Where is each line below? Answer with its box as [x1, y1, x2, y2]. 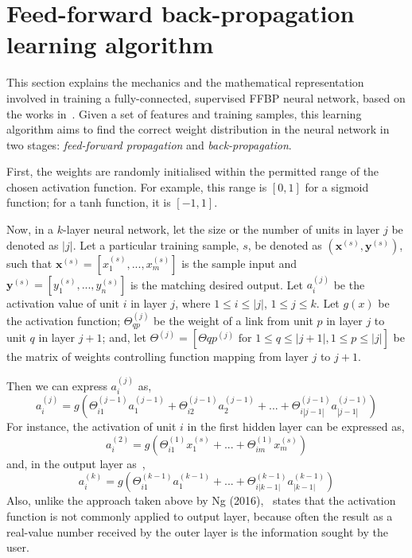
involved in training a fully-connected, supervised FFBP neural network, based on [6, 89, 406, 106]
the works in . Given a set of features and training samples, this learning [6, 105, 362, 122]
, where [175, 295, 211, 312]
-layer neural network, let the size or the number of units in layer [63, 221, 380, 238]
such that [6, 254, 52, 271]
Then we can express [6, 377, 107, 393]
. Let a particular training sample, [72, 236, 239, 253]
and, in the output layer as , [6, 455, 146, 471]
